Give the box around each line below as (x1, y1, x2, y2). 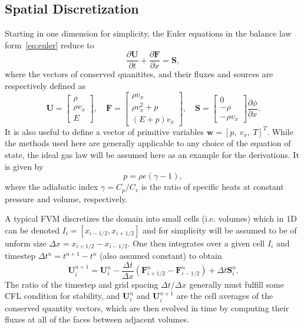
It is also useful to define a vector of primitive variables (5, 125, 204, 137)
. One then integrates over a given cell (127, 236, 265, 249)
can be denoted (5, 223, 60, 236)
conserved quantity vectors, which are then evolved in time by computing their (5, 301, 289, 314)
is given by (5, 160, 44, 172)
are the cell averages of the (176, 289, 273, 302)
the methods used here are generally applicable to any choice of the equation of (5, 137, 291, 149)
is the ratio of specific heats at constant (141, 180, 284, 193)
